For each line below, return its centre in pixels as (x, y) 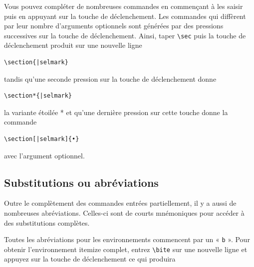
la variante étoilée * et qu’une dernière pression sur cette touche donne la (116, 112)
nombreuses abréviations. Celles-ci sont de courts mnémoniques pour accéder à (124, 212)
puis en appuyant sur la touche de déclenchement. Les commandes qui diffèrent (125, 16)
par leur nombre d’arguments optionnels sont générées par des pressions (114, 26)
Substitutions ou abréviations (81, 182)
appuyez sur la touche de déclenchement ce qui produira (90, 259)
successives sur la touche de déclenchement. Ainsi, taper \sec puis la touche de (125, 35)
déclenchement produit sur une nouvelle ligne (73, 45)
